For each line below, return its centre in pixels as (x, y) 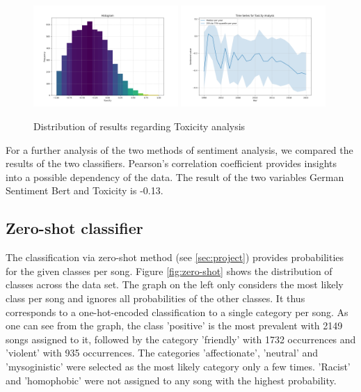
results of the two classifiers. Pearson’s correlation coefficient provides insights (171, 163)
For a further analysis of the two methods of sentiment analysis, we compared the (179, 149)
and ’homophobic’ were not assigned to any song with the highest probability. (171, 380)
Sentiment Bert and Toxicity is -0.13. (85, 190)
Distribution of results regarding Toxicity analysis (139, 126)
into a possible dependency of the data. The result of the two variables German (175, 177)
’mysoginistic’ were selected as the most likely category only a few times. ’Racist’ (178, 366)
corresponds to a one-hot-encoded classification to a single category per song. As (177, 312)
